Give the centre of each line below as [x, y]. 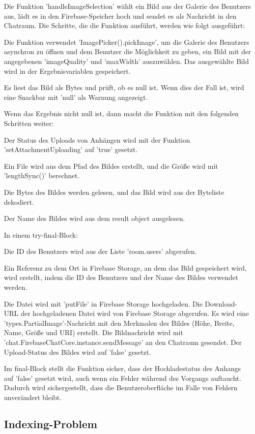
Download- [221, 303]
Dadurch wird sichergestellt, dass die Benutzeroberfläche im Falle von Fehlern [121, 387]
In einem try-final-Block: [41, 234]
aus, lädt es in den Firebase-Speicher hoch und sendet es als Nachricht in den [120, 15]
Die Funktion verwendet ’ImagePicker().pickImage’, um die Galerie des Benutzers [127, 42]
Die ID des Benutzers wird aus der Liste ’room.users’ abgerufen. [100, 251]
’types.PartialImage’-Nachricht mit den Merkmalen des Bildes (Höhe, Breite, [119, 323]
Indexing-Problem [51, 423]
